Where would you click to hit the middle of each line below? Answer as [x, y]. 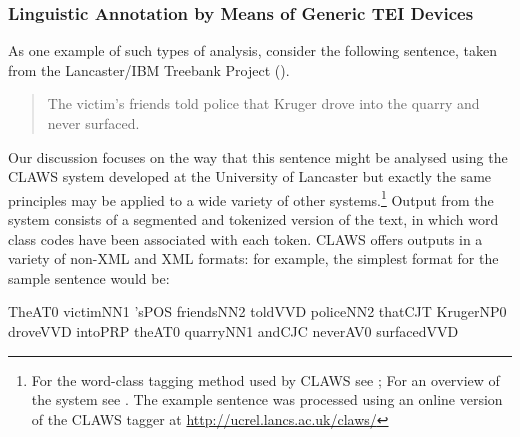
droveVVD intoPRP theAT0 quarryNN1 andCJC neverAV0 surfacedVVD [233, 331]
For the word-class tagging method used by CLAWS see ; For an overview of [265, 379]
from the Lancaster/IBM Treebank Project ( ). [149, 69]
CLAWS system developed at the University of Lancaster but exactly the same [250, 176]
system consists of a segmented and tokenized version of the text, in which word [253, 219]
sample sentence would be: [89, 277]
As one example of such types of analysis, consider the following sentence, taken [252, 50]
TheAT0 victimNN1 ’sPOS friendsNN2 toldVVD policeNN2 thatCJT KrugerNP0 [257, 311]
